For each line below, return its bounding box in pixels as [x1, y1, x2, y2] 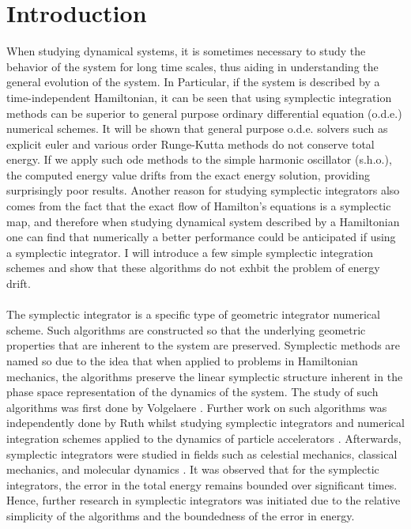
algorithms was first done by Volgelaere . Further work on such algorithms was [6, 399, 387, 415]
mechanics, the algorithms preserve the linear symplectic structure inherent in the [6, 368, 403, 384]
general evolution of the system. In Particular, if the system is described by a [6, 74, 380, 90]
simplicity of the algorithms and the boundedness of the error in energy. [6, 507, 355, 523]
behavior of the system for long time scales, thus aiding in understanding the [6, 58, 379, 74]
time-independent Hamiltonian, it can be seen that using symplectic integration [6, 89, 392, 105]
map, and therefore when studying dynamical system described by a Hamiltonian [6, 213, 400, 229]
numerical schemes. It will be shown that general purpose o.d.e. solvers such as [6, 120, 388, 137]
